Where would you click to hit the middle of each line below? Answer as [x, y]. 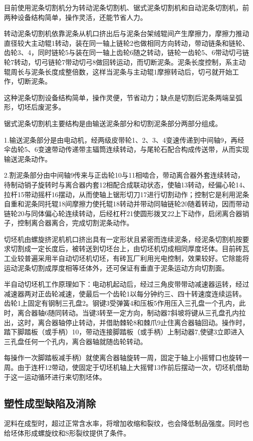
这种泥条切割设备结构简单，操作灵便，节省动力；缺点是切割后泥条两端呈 [120, 97]
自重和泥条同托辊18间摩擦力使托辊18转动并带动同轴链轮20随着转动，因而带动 [126, 204]
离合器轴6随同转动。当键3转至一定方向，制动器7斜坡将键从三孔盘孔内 [128, 313]
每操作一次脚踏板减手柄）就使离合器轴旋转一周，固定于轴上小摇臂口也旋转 [123, 358]
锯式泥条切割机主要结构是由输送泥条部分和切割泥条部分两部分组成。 [113, 123]
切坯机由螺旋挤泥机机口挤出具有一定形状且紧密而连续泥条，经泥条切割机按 [123, 239]
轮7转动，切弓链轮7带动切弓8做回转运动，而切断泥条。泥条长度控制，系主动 [125, 62]
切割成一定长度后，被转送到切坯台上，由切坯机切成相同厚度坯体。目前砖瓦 [130, 248]
